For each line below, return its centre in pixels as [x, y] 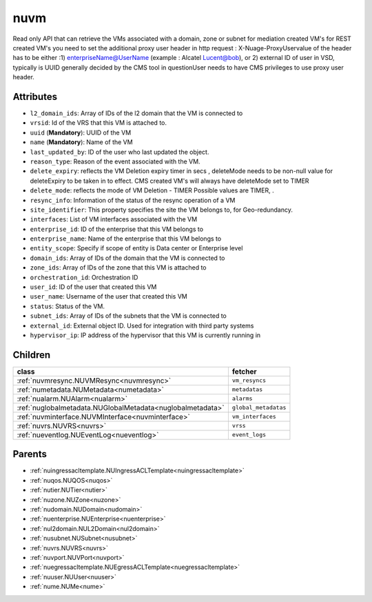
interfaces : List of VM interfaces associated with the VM [114, 219]
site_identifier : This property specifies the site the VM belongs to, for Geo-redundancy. [161, 210]
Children [32, 355]
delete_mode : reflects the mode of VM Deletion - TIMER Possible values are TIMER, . [152, 190]
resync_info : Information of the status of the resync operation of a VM [133, 200]
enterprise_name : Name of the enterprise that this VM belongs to [126, 239]
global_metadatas [259, 408]
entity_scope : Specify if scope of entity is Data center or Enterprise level [136, 248]
